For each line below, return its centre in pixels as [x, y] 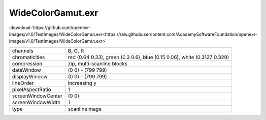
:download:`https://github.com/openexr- [50, 28]
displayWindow [30, 76]
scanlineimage [85, 109]
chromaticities [29, 57]
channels [23, 51]
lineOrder [23, 83]
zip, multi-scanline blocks [98, 63]
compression [27, 63]
